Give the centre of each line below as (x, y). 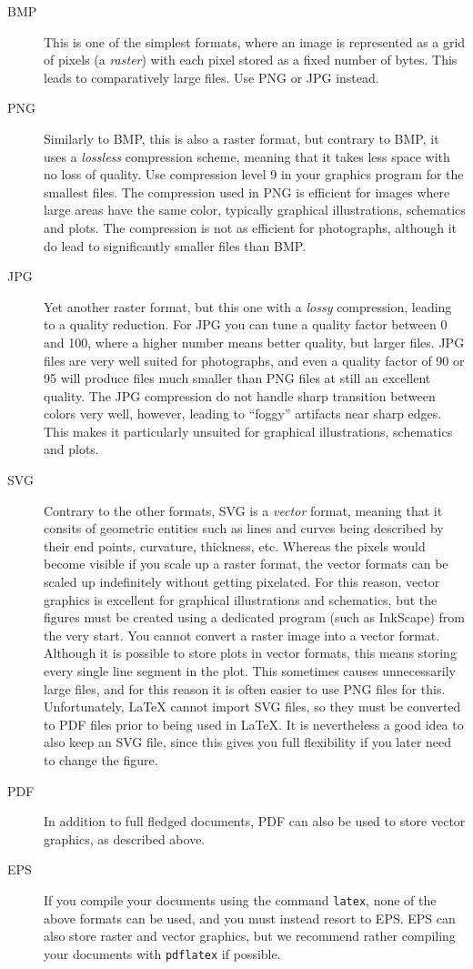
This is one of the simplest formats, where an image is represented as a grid (255, 41)
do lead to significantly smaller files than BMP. (175, 245)
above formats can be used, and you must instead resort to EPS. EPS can (250, 918)
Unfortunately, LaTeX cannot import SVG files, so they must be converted (252, 707)
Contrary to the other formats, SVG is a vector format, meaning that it (243, 510)
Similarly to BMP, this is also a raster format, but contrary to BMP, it (242, 138)
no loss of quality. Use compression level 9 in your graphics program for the (254, 174)
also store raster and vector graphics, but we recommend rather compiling (250, 936)
